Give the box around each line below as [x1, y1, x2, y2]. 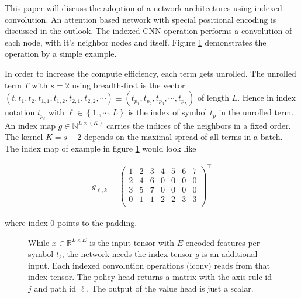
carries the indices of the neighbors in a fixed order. [106, 119, 291, 131]
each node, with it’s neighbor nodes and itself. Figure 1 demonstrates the [5, 36, 267, 48]
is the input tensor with [89, 236, 175, 248]
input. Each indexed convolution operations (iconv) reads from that [28, 259, 270, 271]
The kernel [5, 131, 43, 143]
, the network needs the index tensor [61, 248, 193, 260]
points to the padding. [57, 217, 137, 229]
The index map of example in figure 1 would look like [5, 142, 196, 154]
